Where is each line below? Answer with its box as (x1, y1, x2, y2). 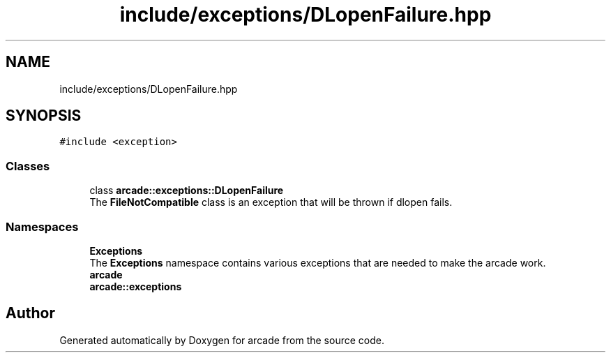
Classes (6, 158, 50, 173)
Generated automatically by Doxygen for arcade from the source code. (59, 334, 384, 346)
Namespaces (6, 219, 79, 234)
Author (6, 304, 55, 322)
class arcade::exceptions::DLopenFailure (89, 184, 284, 197)
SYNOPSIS (6, 107, 82, 125)
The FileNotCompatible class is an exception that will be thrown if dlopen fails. (89, 196, 453, 209)
